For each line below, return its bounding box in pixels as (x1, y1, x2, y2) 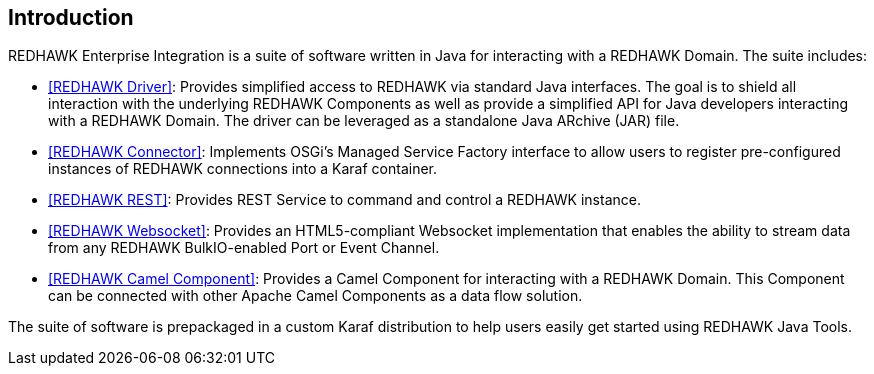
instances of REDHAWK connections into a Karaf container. (48, 160, 438, 178)
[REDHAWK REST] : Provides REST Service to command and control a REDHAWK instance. (48, 191, 641, 209)
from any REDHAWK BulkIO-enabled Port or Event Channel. (48, 239, 440, 257)
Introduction (8, 5, 134, 30)
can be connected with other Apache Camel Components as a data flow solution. (48, 287, 583, 305)
